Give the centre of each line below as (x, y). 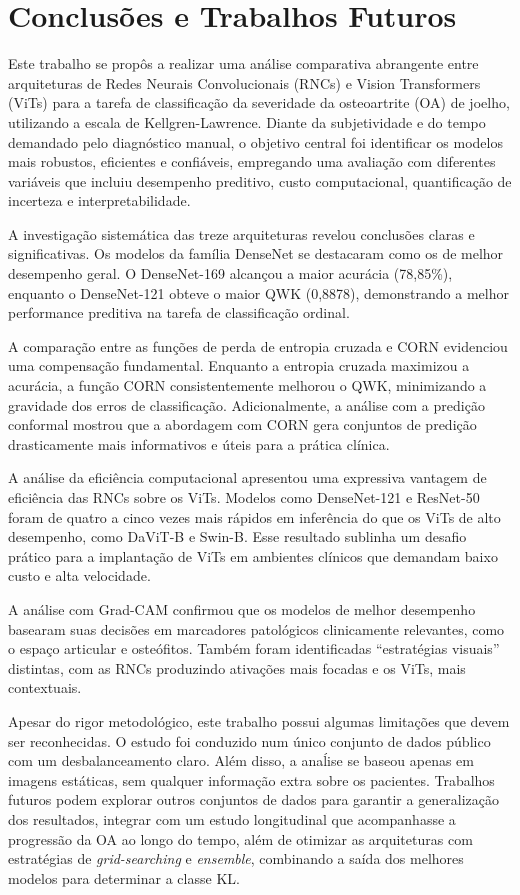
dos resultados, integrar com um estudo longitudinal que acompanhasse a (232, 818)
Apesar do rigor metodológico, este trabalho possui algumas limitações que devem (259, 720)
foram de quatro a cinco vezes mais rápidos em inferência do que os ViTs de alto (254, 516)
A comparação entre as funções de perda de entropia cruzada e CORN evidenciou (258, 345)
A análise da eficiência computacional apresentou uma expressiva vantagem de (247, 477)
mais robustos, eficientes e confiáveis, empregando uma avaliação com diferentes (252, 161)
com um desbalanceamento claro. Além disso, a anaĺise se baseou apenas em (241, 760)
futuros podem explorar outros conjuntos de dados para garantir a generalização (254, 799)
